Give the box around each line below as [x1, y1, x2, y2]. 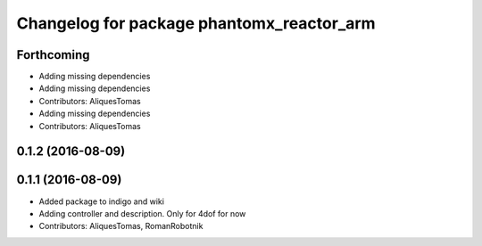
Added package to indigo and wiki [38, 196, 165, 207]
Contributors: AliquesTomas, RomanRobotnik [38, 221, 204, 232]
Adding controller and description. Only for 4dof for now [38, 208, 246, 218]
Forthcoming [16, 47, 90, 62]
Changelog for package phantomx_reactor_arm [16, 13, 376, 33]
